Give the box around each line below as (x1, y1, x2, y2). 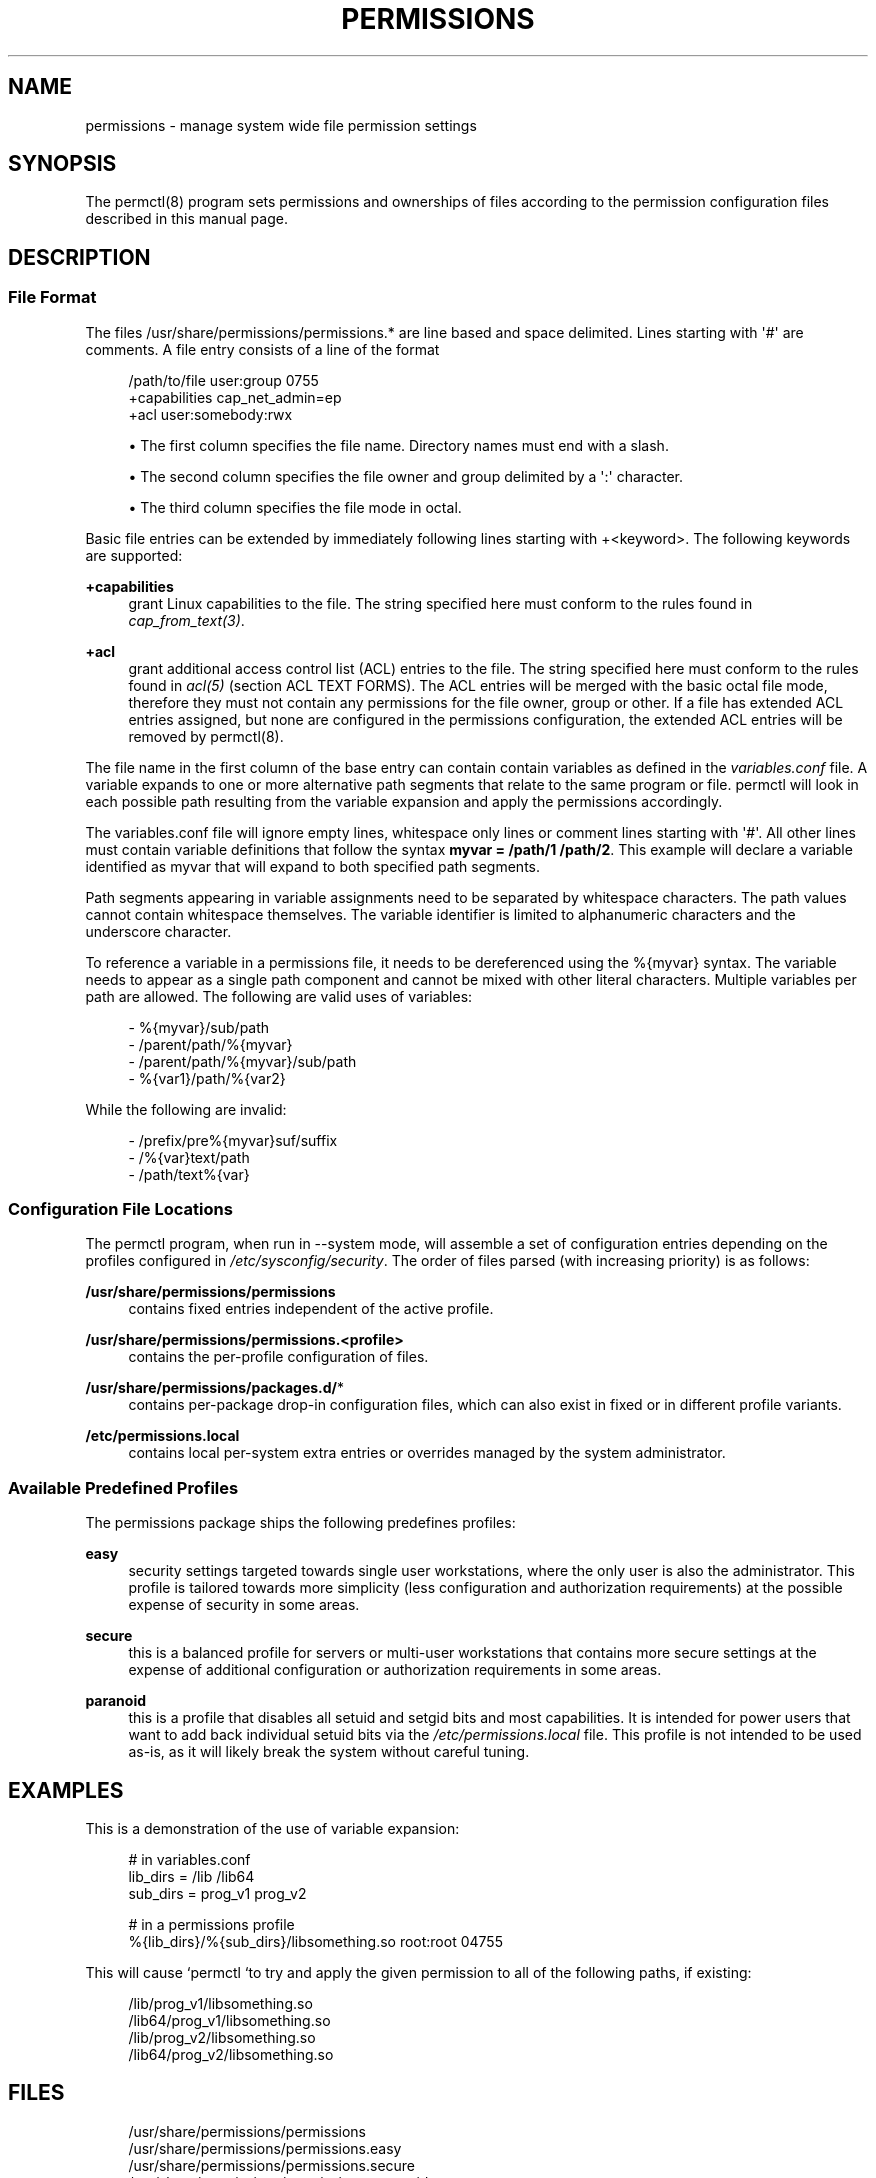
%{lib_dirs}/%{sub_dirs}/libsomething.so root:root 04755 (128, 1933, 503, 1950)
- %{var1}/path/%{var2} (128, 1069, 286, 1087)
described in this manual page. (85, 210, 288, 228)
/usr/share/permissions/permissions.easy (128, 2139, 402, 2157)
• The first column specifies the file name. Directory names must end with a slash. (128, 436, 669, 454)
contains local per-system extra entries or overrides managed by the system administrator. (128, 1444, 726, 1462)
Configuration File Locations (8, 1199, 233, 1220)
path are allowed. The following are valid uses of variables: (85, 987, 473, 1005)
